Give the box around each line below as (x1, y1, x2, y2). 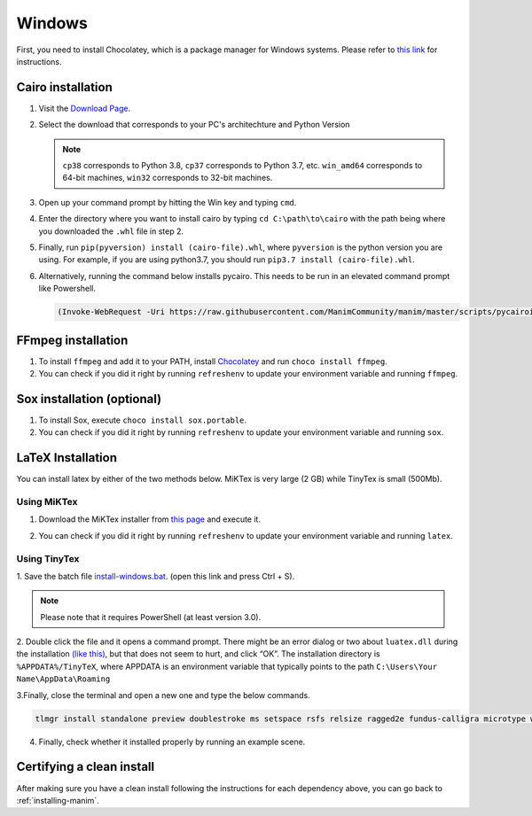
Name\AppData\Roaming (16, 674, 111, 684)
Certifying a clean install (16, 759, 155, 774)
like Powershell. (38, 284, 97, 294)
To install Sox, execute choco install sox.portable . (38, 415, 247, 425)
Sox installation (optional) (16, 391, 162, 407)
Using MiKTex (16, 495, 78, 508)
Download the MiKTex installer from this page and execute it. (38, 514, 262, 525)
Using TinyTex (16, 552, 80, 564)
